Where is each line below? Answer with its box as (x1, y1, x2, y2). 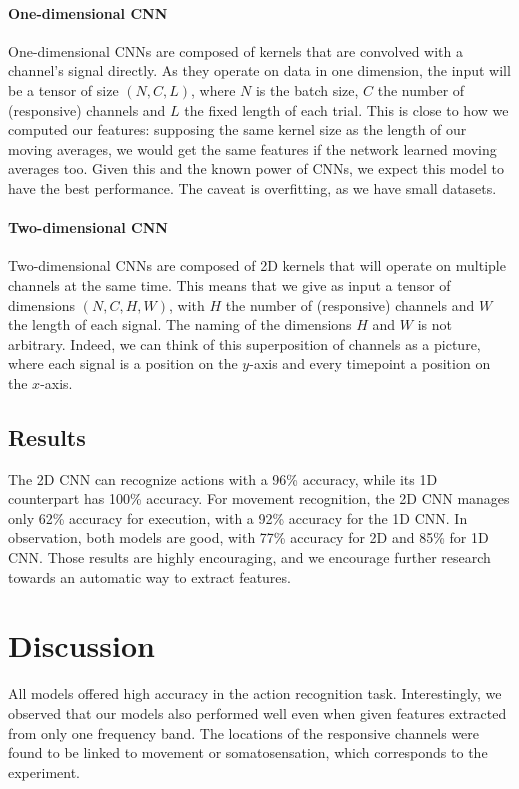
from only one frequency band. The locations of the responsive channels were (8, 722, 480, 743)
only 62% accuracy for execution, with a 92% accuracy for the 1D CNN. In (8, 507, 468, 528)
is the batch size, (255, 79, 359, 100)
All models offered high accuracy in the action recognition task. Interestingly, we (8, 683, 502, 704)
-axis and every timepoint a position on (249, 353, 491, 374)
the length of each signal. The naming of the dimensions (8, 314, 352, 335)
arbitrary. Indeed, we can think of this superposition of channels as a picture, (8, 333, 481, 354)
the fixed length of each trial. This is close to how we (184, 99, 509, 120)
